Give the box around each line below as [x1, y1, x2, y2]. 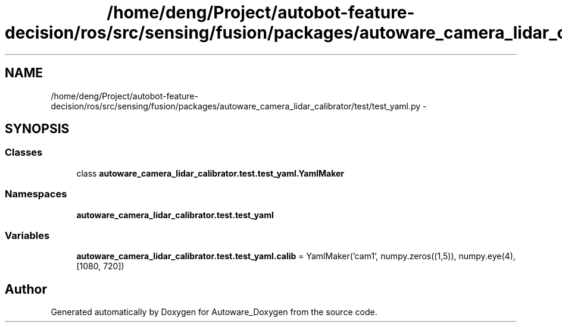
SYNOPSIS [5, 121, 70, 137]
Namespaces [5, 188, 67, 200]
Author [5, 281, 47, 297]
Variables [5, 229, 50, 241]
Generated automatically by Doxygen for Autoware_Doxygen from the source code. [51, 307, 377, 317]
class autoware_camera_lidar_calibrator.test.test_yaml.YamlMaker [76, 168, 344, 178]
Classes [5, 146, 43, 159]
